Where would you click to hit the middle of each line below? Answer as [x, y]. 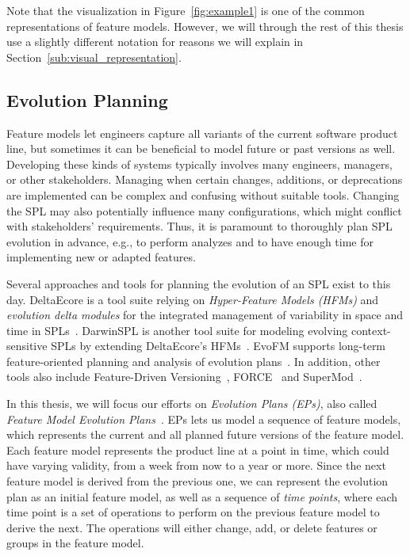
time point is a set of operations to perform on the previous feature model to [193, 512]
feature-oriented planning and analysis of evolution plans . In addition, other [194, 361]
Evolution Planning [87, 99]
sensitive [27, 346]
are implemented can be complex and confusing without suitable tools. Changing [203, 194]
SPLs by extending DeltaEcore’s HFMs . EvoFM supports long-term [218, 346]
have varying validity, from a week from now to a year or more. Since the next [196, 465]
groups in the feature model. [75, 543]
